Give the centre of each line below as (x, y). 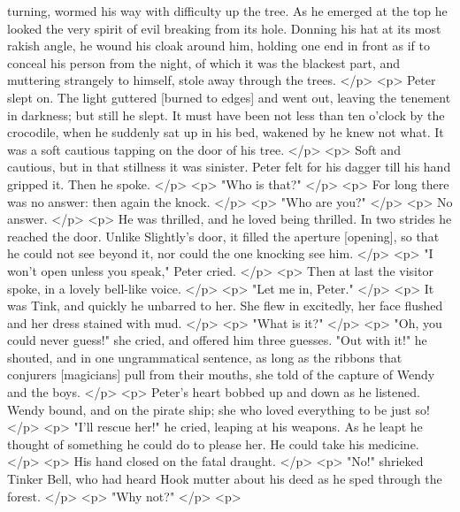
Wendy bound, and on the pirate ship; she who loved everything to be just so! (218, 409)
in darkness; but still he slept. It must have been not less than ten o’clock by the (226, 115)
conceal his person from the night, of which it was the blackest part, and (204, 62)
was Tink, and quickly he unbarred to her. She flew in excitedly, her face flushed (225, 306)
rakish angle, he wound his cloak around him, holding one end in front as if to (218, 46)
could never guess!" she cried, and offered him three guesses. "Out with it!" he (217, 340)
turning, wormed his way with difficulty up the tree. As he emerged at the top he (227, 11)
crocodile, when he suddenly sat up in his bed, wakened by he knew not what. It (226, 132)
